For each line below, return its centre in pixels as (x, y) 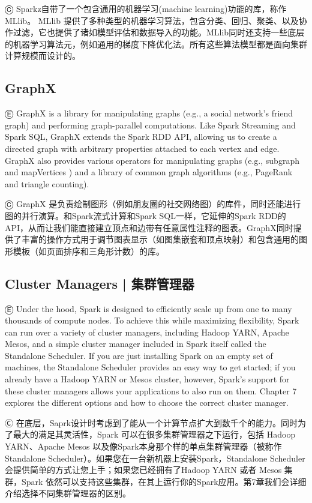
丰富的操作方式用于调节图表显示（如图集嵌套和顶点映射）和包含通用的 (160, 239)
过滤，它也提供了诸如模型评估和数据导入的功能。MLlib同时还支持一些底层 (159, 32)
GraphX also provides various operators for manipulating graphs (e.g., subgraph (152, 160)
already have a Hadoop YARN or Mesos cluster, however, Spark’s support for (147, 379)
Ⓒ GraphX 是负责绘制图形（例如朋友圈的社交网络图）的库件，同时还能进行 (153, 204)
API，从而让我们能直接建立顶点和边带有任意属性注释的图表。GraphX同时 (149, 227)
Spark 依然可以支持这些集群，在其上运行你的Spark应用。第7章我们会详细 (164, 481)
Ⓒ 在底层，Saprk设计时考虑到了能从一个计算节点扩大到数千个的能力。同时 (151, 422)
